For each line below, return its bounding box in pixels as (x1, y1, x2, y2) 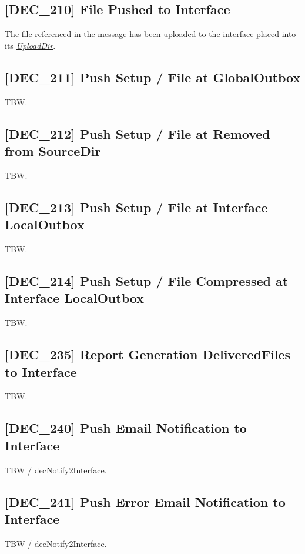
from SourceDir (5, 141, 101, 159)
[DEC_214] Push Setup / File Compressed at (5, 271, 289, 289)
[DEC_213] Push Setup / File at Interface (5, 198, 268, 216)
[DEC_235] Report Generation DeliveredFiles (5, 345, 291, 363)
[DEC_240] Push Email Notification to (5, 419, 247, 437)
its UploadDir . (5, 39, 56, 51)
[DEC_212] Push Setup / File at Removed (5, 124, 270, 142)
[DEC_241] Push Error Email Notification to (5, 492, 286, 510)
